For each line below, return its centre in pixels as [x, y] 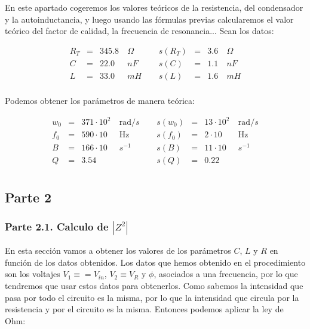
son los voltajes [33, 274]
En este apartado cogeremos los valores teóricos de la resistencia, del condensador [154, 7]
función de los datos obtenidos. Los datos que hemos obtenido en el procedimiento [155, 262]
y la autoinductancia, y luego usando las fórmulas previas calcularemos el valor [149, 19]
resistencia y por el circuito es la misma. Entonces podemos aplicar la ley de [144, 309]
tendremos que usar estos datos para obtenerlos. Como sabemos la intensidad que [154, 286]
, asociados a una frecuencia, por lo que [226, 274]
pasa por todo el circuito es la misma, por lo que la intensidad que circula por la [152, 297]
